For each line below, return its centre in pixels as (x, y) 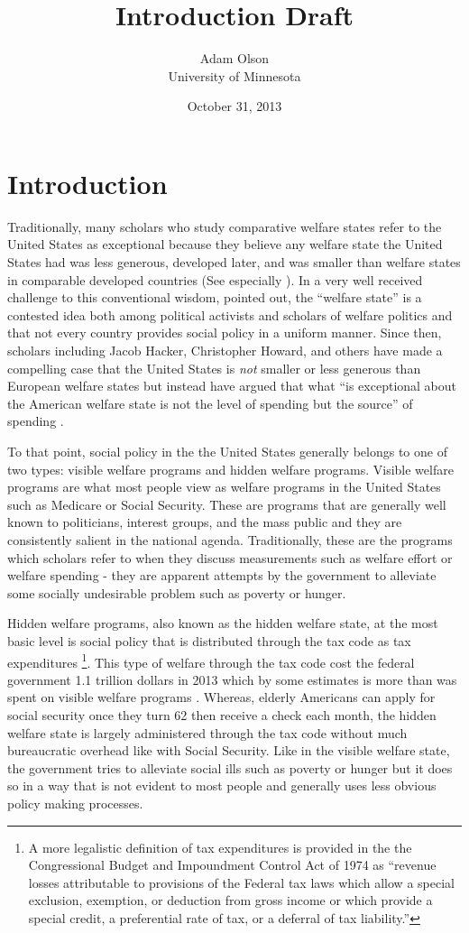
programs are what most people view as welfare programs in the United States (224, 487)
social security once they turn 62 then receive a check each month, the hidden (222, 714)
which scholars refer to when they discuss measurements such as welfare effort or (230, 557)
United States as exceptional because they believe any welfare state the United (225, 244)
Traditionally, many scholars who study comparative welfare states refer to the (225, 226)
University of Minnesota (234, 75)
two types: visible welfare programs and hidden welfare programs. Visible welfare (230, 469)
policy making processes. (75, 803)
